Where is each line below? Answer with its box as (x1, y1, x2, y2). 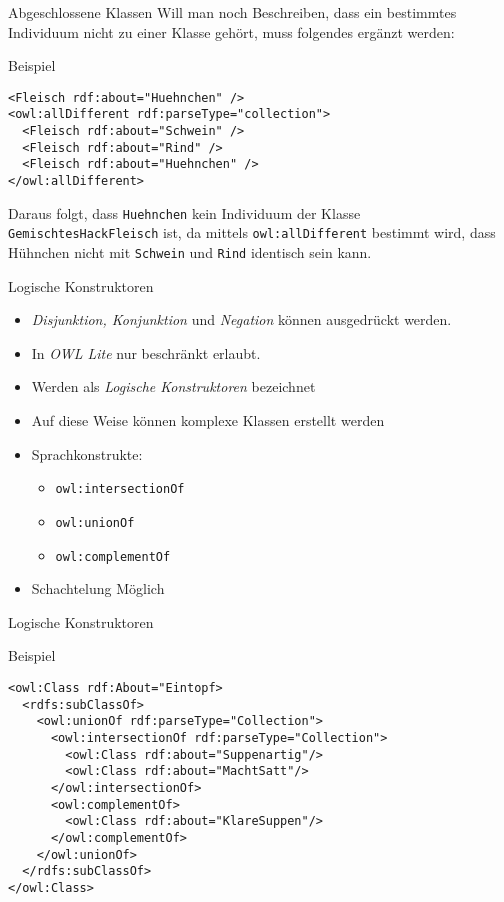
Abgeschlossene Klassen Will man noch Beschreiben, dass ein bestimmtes (8, 2, 457, 22)
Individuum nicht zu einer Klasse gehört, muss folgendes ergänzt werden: (8, 21, 455, 42)
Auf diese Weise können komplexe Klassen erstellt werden (31, 410, 385, 431)
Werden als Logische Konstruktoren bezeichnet (31, 376, 316, 397)
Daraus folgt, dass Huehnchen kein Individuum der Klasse (8, 202, 361, 223)
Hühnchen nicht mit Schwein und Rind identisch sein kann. (8, 242, 372, 263)
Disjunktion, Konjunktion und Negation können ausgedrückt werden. (31, 309, 452, 330)
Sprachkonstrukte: (31, 443, 143, 464)
